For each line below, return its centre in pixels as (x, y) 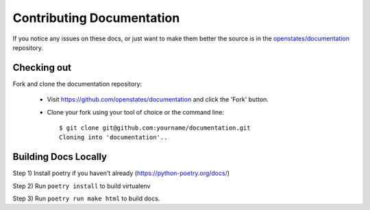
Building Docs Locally (60, 157)
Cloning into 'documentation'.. (113, 138)
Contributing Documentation (96, 18)
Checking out (42, 68)
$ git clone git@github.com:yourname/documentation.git (155, 128)
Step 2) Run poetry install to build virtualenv (82, 186)
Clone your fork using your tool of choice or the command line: (136, 112)
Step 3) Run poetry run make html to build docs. (86, 198)
